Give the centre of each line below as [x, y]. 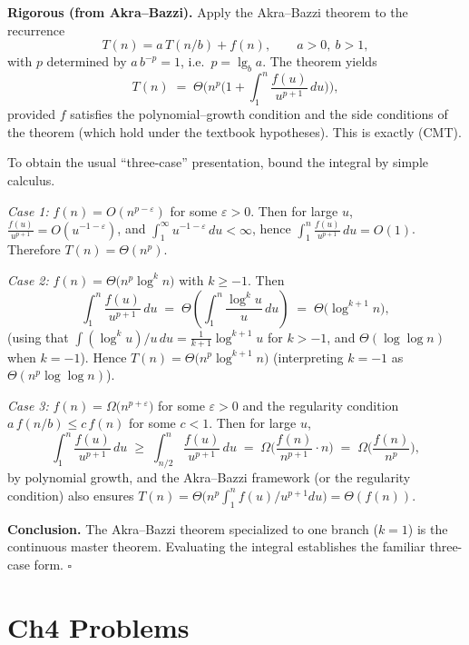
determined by [87, 61]
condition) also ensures [71, 495]
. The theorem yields [320, 61]
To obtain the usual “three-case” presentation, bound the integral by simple [218, 162]
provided [31, 114]
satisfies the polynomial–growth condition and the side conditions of [259, 114]
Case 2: [28, 279]
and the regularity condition [321, 405]
